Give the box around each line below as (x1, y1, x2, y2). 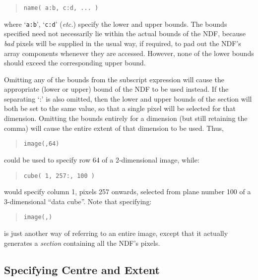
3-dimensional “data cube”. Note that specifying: (4, 196, 152, 206)
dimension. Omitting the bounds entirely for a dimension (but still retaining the (4, 113, 248, 123)
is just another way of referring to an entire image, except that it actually (4, 228, 228, 238)
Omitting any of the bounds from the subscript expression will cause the (4, 74, 224, 84)
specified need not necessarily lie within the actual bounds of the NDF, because (4, 28, 246, 39)
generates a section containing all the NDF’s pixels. (4, 237, 160, 248)
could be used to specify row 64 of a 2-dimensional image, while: (4, 154, 199, 165)
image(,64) (23, 140, 60, 148)
